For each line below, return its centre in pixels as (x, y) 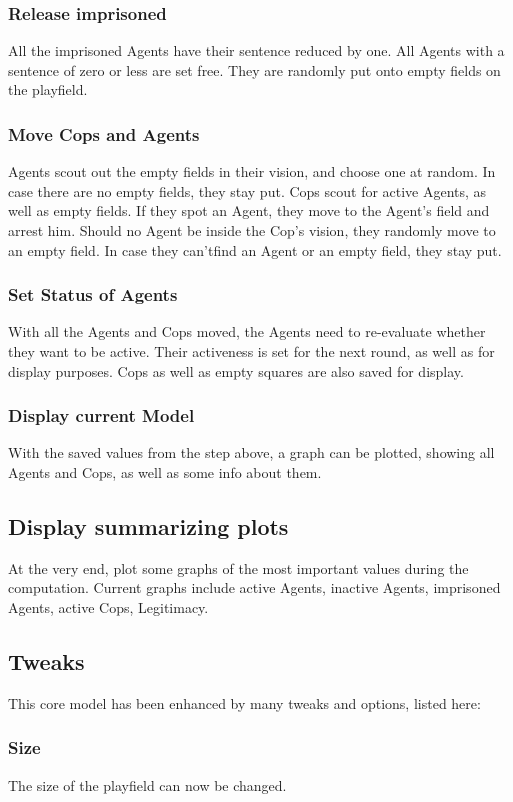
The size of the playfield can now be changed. (147, 784)
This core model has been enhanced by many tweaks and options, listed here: (244, 702)
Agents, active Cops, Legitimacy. (108, 606)
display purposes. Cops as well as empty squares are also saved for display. (236, 370)
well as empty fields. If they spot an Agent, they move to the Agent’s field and (249, 210)
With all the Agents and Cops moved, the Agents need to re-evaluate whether (247, 331)
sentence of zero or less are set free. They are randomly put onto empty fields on (254, 69)
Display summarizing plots (148, 525)
